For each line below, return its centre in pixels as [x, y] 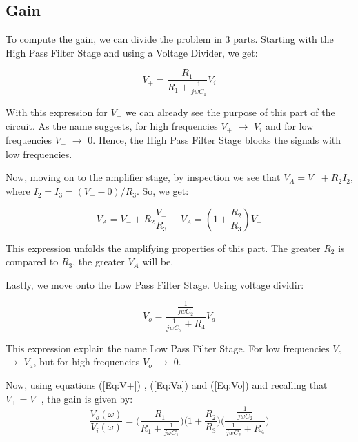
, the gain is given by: [87, 398]
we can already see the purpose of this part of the [230, 112]
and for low [290, 125]
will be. [158, 261]
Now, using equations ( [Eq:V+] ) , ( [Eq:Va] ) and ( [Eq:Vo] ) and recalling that [167, 384]
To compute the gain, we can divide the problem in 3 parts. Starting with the [170, 39]
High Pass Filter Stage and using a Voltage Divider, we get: [132, 52]
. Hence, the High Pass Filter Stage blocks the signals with [217, 140]
